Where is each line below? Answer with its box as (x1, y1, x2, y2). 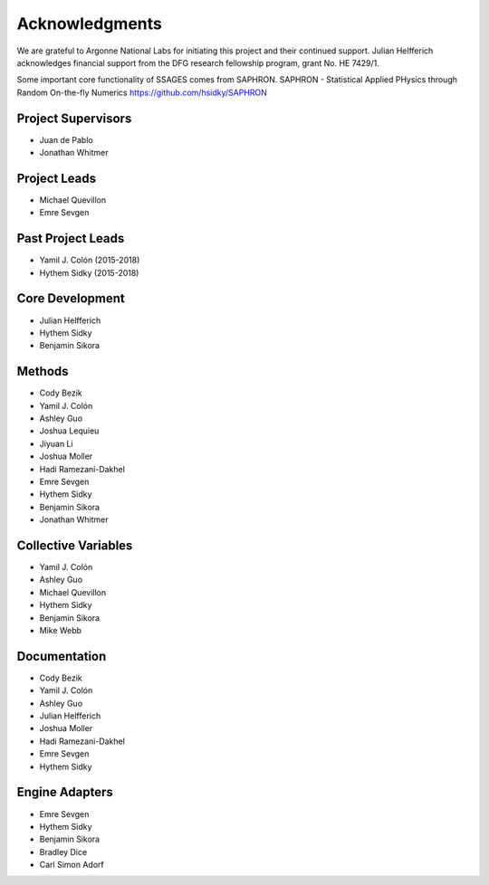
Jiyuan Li (39, 438, 73, 449)
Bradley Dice (39, 846, 88, 857)
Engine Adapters (16, 785, 113, 800)
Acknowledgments (16, 14, 163, 33)
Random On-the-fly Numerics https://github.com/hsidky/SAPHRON (16, 87, 267, 98)
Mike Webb (39, 624, 81, 635)
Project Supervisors (16, 110, 132, 126)
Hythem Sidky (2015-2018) (39, 267, 139, 278)
